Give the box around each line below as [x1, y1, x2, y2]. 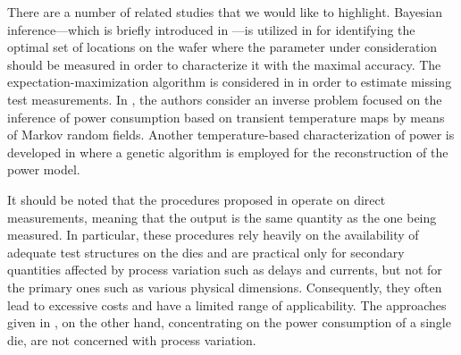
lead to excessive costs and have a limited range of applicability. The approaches [7, 295, 447, 314]
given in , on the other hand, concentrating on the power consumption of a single [7, 313, 451, 332]
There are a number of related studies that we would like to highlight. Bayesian [7, 3, 443, 21]
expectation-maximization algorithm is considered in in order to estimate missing [7, 72, 452, 91]
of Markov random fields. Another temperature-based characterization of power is [7, 125, 455, 144]
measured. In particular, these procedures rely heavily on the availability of [7, 225, 419, 244]
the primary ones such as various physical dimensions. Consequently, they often [7, 277, 442, 296]
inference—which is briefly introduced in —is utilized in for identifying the [7, 20, 415, 38]
